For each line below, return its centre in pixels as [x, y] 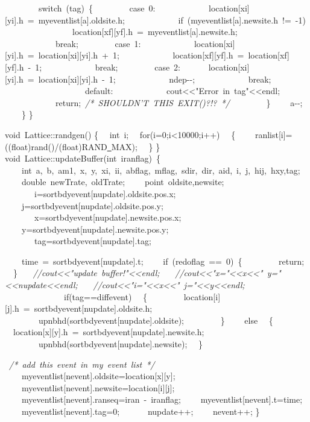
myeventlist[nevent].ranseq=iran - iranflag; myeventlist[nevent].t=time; [162, 399]
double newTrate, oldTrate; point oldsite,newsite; [123, 182]
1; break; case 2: [108, 67]
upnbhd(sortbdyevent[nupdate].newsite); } [121, 344]
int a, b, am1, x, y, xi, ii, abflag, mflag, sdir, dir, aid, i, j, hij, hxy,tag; [161, 170]
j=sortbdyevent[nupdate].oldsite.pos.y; [92, 205]
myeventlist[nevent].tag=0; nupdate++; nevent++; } [141, 411]
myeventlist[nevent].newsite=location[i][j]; [98, 387]
